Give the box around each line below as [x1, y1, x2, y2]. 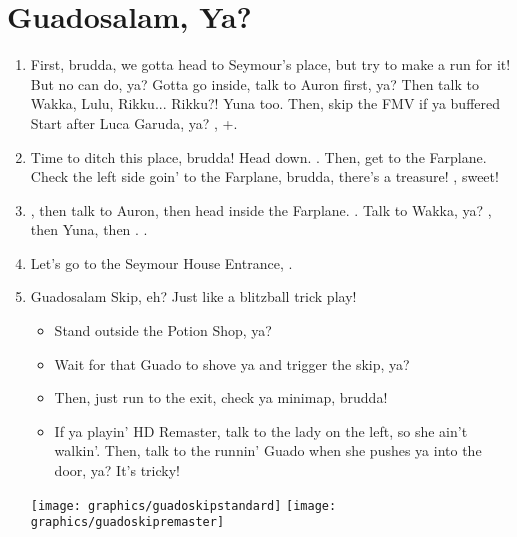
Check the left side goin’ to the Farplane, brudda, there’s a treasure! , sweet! [30, 166, 499, 187]
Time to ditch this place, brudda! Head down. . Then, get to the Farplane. [30, 146, 487, 167]
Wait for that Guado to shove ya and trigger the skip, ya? [54, 353, 410, 374]
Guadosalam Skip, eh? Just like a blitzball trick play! [30, 286, 357, 307]
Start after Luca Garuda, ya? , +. [30, 112, 238, 133]
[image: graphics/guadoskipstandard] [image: [30, 498, 337, 513]
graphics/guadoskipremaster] [30, 515, 225, 530]
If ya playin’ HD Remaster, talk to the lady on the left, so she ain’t [54, 420, 468, 441]
